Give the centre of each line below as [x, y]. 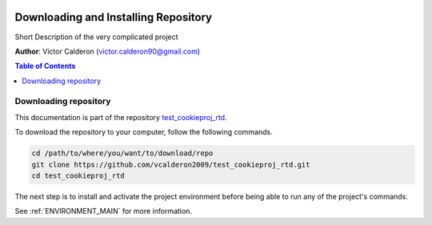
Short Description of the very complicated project [97, 37]
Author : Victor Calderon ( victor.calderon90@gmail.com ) [108, 51]
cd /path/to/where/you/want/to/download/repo [122, 153]
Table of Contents [45, 66]
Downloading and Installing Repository [113, 17]
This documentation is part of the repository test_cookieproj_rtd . [121, 117]
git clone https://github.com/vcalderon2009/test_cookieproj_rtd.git [171, 165]
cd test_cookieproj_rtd [78, 175]
